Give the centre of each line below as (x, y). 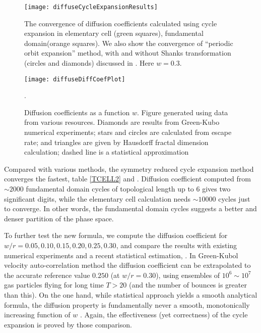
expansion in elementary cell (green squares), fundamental (114, 33)
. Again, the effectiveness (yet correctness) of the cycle (164, 315)
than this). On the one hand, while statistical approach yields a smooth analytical (131, 294)
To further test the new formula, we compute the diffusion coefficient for (116, 235)
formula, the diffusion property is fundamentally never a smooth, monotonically (127, 304)
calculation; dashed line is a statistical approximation (107, 152)
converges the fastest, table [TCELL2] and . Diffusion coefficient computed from (127, 179)
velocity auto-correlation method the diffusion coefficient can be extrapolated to (127, 265)
